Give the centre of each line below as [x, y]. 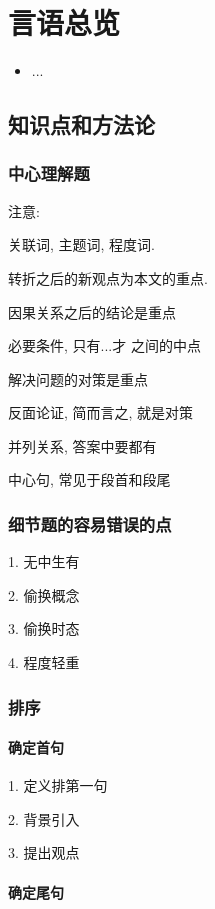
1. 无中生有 [44, 561]
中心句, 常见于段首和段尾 [89, 479]
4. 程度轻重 [44, 662]
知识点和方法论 [81, 124]
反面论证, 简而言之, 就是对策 [101, 412]
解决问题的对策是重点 [78, 378]
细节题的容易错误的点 [90, 523]
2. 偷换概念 [44, 594]
